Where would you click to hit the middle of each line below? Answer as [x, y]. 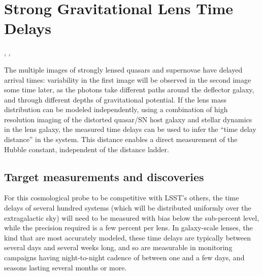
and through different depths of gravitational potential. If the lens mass [115, 99]
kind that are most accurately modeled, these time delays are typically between [128, 237]
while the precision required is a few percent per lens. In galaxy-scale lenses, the [128, 228]
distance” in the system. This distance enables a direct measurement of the [121, 139]
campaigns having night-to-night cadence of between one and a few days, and [124, 257]
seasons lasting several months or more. [65, 267]
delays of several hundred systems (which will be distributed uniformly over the [128, 208]
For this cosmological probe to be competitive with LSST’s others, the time [122, 198]
